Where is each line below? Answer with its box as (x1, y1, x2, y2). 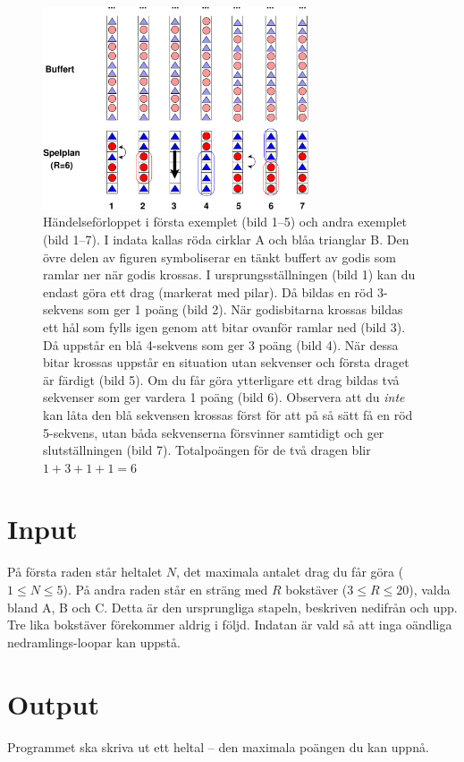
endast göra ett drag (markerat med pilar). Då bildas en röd (43, 282, 374, 301)
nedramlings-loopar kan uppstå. (7, 632, 181, 651)
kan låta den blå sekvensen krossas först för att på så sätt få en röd (43, 405, 413, 424)
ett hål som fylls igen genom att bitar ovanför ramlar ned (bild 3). (43, 317, 406, 336)
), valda (409, 580, 451, 598)
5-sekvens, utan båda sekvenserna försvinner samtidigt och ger (43, 423, 384, 441)
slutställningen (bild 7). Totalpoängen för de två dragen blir (43, 441, 371, 459)
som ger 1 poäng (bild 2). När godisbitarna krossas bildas (88, 300, 403, 319)
